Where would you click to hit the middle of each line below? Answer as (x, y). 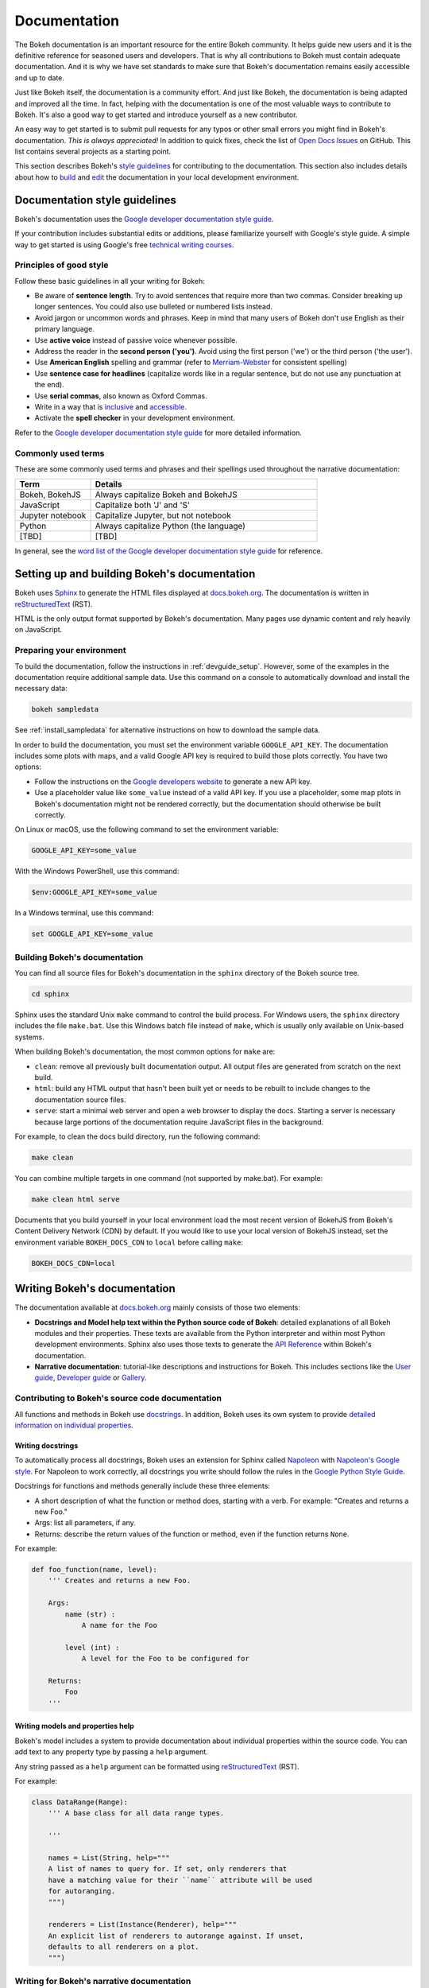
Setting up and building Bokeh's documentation (135, 574)
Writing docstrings (46, 1445)
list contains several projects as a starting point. (93, 152)
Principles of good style (62, 265)
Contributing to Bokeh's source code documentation (118, 1398)
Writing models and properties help (74, 1726)
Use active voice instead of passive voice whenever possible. (136, 340)
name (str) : (90, 1614)
